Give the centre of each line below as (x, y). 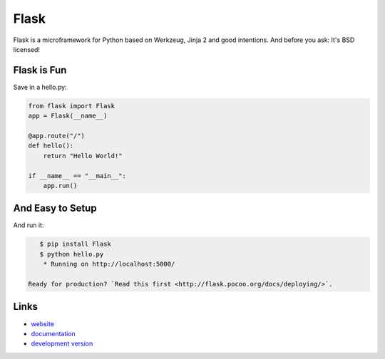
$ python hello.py (72, 254)
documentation (53, 333)
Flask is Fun (40, 70)
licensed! (27, 49)
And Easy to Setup (55, 208)
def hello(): (51, 146)
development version (62, 344)
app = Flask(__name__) (68, 116)
